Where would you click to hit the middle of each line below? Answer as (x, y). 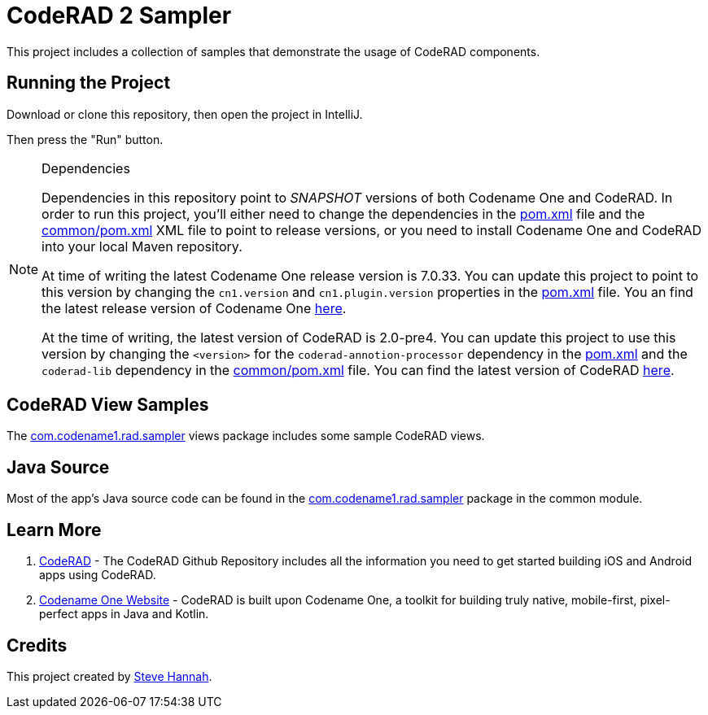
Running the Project (89, 83)
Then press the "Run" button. (85, 139)
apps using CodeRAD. (98, 575)
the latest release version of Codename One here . (194, 308)
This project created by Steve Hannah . (109, 676)
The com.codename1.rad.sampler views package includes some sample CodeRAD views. (246, 436)
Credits (37, 645)
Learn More (54, 530)
